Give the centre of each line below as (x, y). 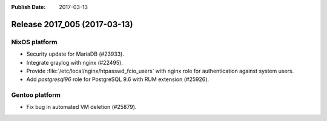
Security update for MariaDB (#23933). (75, 54)
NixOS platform (34, 42)
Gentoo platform (36, 95)
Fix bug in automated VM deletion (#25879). (81, 107)
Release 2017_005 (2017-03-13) (72, 24)
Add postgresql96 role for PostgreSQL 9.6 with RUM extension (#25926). (117, 79)
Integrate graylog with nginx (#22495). (75, 62)
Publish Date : (28, 7)
